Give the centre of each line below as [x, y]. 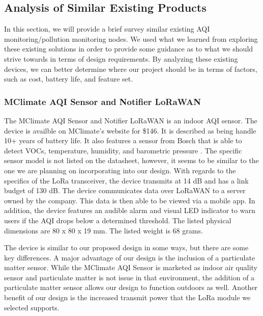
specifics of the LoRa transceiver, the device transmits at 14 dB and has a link [126, 180]
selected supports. [32, 307]
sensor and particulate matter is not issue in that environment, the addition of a [129, 277]
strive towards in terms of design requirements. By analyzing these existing [121, 58]
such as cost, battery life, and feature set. [69, 79]
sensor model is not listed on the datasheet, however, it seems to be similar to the [131, 160]
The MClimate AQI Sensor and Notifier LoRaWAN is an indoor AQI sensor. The [131, 120]
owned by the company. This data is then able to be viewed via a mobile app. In [130, 200]
